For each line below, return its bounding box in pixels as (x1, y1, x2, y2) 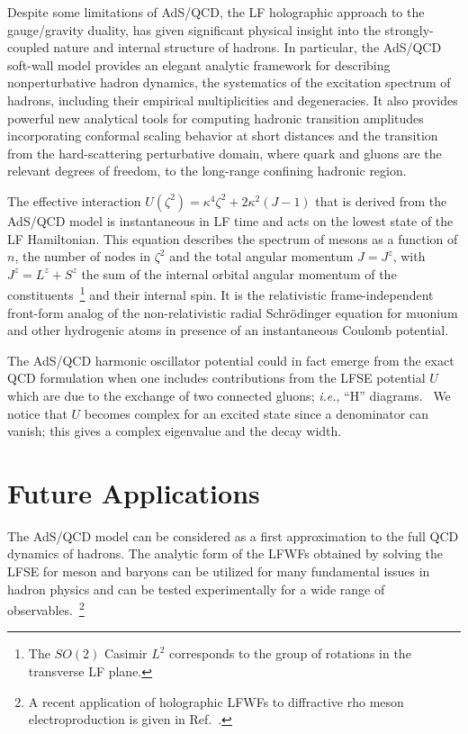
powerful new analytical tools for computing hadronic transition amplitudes (7, 108, 424, 127)
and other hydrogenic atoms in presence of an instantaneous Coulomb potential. (7, 321, 449, 340)
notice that (7, 403, 67, 422)
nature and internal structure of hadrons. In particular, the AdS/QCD (53, 38, 442, 57)
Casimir (103, 644, 148, 663)
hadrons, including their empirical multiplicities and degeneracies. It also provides (7, 90, 458, 109)
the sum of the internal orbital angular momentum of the (81, 264, 397, 283)
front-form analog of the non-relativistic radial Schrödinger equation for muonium (7, 303, 458, 322)
